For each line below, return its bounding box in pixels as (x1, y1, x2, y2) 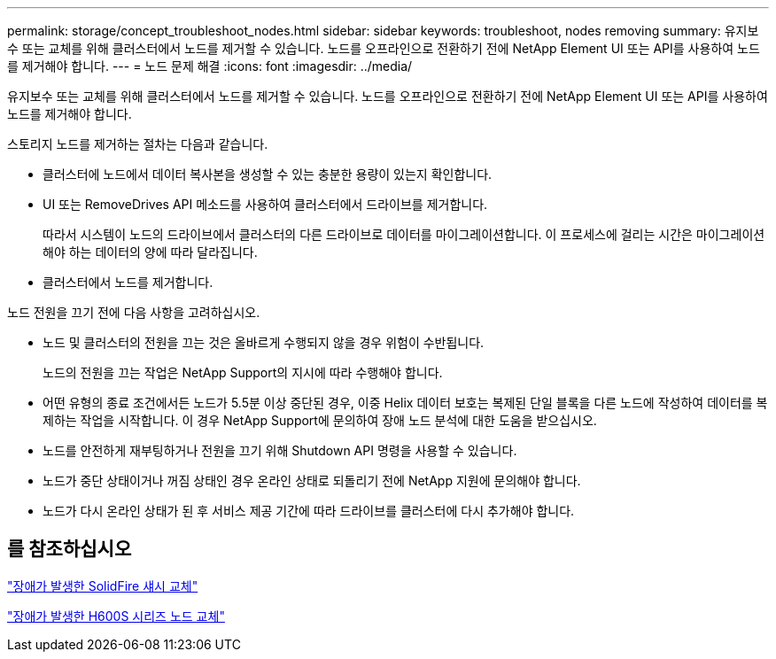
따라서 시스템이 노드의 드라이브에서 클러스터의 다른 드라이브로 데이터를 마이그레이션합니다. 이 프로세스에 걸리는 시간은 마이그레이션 (43, 227, 765, 242)
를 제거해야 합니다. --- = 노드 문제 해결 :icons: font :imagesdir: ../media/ (7, 58, 413, 74)
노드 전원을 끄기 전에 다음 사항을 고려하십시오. (7, 305, 260, 320)
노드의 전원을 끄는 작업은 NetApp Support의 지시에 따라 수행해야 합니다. (43, 365, 443, 380)
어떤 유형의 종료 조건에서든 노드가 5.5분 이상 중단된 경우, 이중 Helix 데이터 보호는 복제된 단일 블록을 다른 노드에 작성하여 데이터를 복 (43, 395, 768, 410)
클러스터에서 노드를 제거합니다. (43, 275, 213, 290)
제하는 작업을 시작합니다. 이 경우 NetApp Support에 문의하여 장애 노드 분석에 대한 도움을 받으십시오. (43, 413, 597, 428)
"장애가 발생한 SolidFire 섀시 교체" (7, 578, 198, 593)
